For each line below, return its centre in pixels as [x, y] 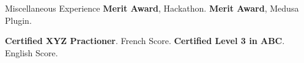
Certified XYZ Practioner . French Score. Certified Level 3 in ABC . [145, 41]
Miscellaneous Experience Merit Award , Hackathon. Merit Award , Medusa [152, 8]
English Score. [32, 52]
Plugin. [18, 20]
